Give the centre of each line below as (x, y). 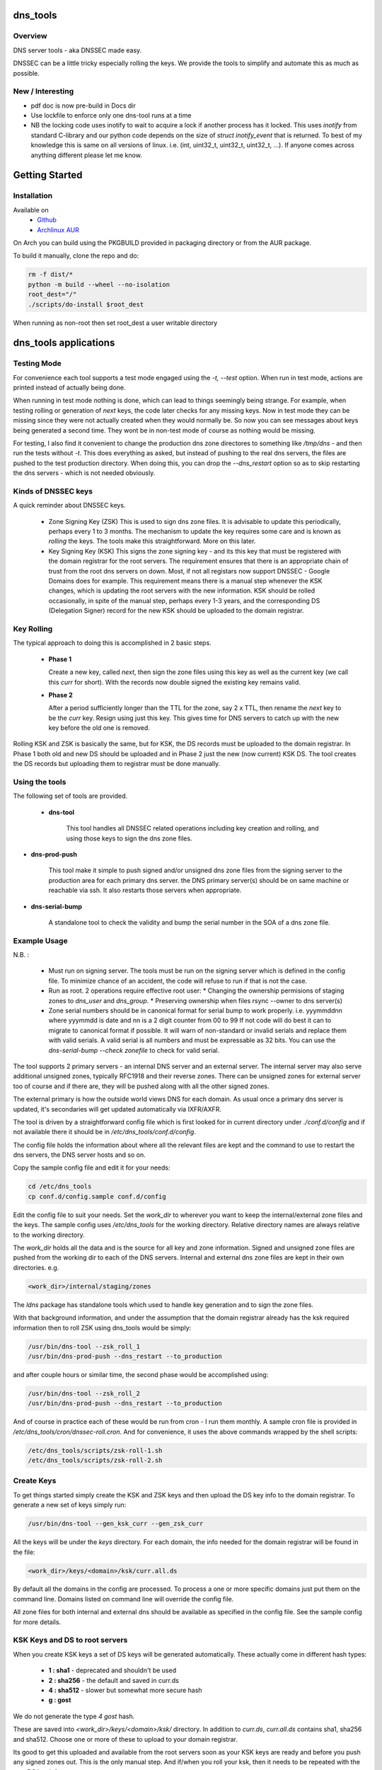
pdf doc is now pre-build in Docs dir (83, 105)
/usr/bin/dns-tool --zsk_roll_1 (84, 1346)
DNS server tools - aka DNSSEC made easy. (77, 50)
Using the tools (40, 782)
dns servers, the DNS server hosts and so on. (80, 1155)
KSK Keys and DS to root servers (70, 1640)
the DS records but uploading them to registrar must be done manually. (117, 764)
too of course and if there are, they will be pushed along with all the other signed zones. (141, 1086)
